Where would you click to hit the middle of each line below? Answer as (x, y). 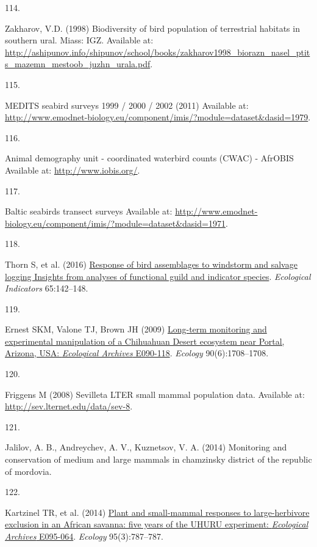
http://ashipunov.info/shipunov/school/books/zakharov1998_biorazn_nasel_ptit (158, 52)
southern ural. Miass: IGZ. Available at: (79, 40)
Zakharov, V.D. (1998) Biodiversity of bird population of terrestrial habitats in (152, 28)
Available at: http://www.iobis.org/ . (73, 170)
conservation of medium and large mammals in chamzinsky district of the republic (158, 459)
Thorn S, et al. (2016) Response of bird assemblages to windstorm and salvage (151, 264)
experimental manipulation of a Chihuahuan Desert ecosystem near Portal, (145, 341)
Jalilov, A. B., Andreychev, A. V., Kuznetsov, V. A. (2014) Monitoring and (146, 447)
